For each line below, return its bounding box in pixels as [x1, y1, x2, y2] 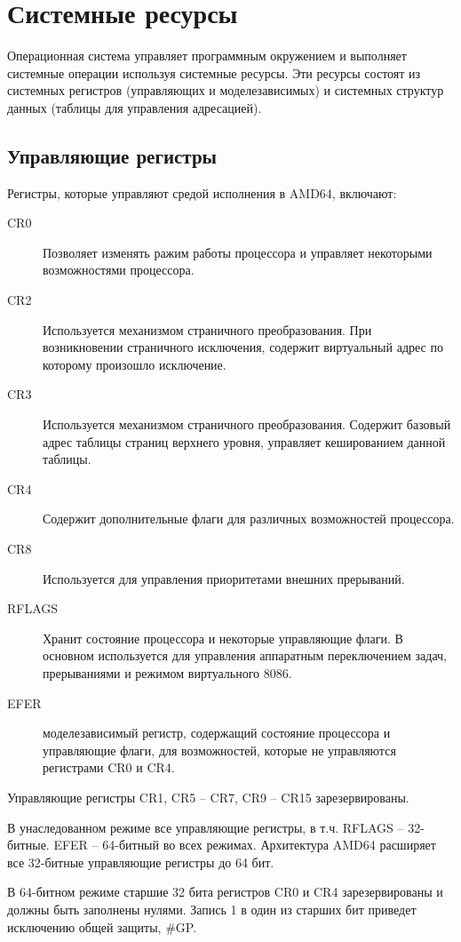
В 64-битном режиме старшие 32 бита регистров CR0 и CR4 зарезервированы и [7, 882, 443, 901]
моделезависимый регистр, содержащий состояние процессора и [43, 723, 391, 742]
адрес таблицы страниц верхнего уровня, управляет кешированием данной [43, 432, 446, 451]
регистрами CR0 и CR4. [43, 758, 175, 777]
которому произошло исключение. [43, 355, 227, 373]
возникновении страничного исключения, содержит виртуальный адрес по [43, 338, 443, 356]
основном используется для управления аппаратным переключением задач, [43, 646, 447, 665]
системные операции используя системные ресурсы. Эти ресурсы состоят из [7, 63, 421, 82]
